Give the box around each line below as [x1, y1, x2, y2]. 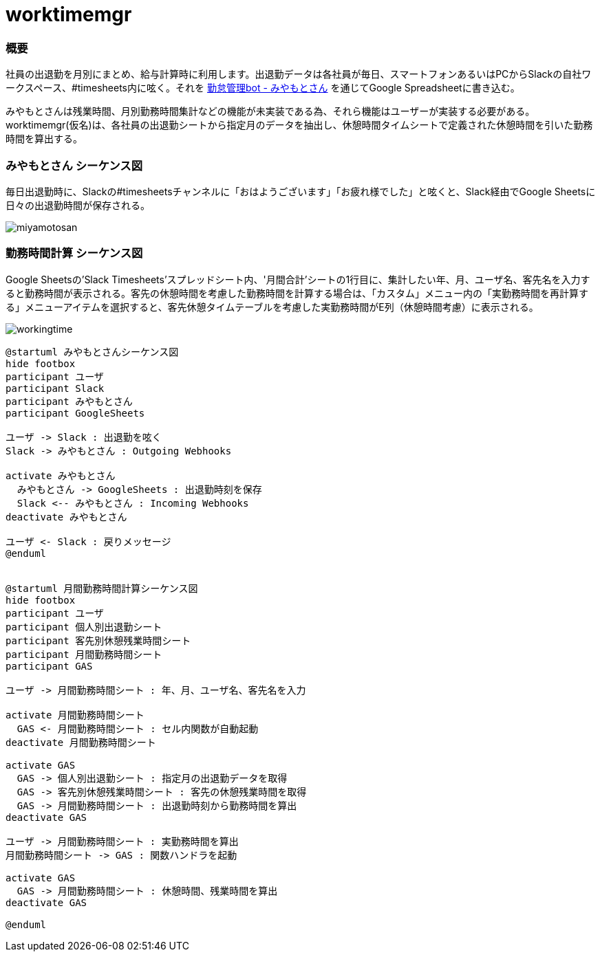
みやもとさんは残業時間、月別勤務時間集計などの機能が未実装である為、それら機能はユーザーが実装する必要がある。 [6, 105, 535, 118]
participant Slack [6, 382, 105, 394]
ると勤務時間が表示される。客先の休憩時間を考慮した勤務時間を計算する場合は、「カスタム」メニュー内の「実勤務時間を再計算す [6, 287, 588, 299]
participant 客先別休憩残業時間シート [6, 635, 191, 646]
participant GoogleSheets [6, 407, 145, 419]
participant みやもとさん [6, 395, 133, 407]
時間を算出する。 [6, 133, 83, 145]
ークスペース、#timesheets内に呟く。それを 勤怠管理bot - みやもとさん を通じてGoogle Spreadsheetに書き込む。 [6, 82, 520, 94]
